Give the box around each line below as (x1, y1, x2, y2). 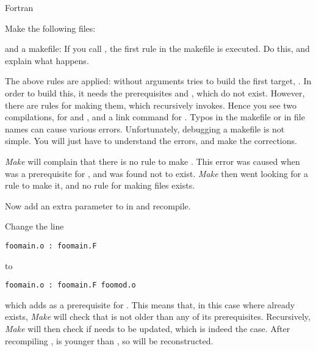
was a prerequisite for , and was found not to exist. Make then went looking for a (5, 167, 309, 179)
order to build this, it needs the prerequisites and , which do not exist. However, (5, 86, 305, 99)
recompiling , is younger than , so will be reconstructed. (5, 334, 214, 347)
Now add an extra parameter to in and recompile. (5, 199, 191, 212)
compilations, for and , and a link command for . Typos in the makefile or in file (5, 110, 305, 123)
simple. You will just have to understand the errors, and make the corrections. (5, 134, 297, 147)
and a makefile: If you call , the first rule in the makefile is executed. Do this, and (5, 42, 310, 55)
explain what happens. (5, 54, 89, 67)
